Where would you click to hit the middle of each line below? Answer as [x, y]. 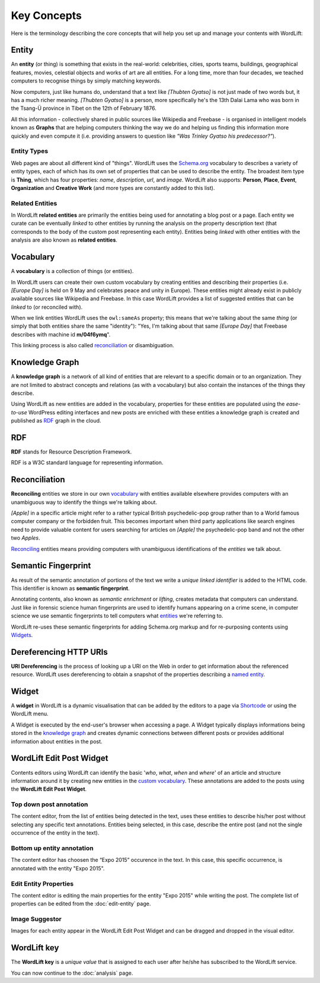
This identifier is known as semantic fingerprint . [70, 588]
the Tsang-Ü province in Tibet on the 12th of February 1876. [84, 108]
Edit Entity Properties [42, 883]
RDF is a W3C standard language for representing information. [87, 462]
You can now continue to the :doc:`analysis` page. [72, 973]
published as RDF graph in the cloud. [56, 421]
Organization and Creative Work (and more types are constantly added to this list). [113, 188]
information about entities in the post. [57, 741]
